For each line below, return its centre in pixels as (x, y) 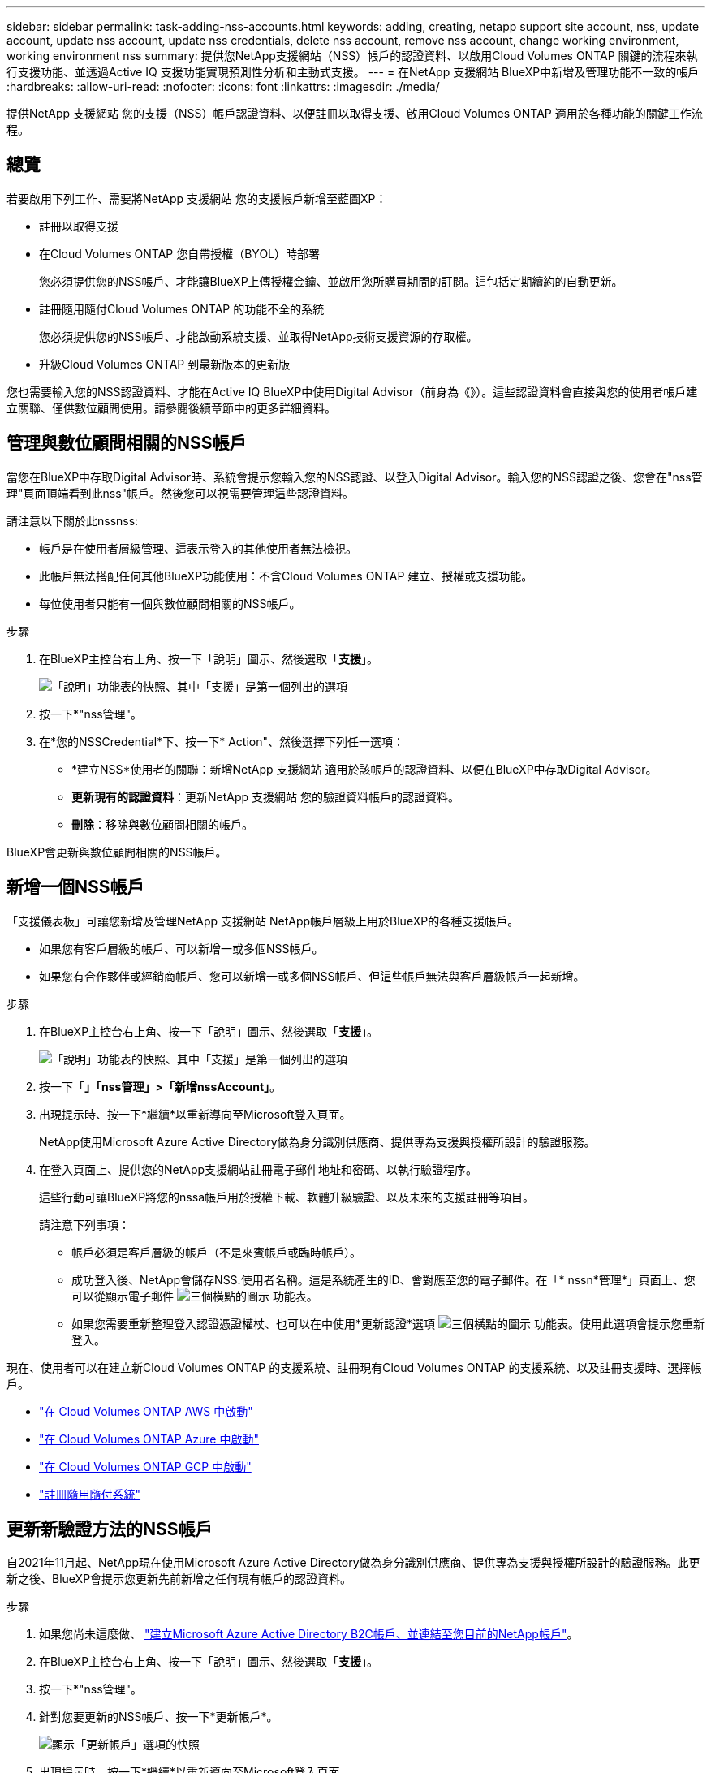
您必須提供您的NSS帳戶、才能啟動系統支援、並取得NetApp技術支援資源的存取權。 (259, 336)
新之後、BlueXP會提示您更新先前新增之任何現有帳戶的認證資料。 (179, 1579)
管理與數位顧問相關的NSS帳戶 (127, 443)
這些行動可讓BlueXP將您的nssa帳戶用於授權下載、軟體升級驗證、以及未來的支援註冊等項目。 (287, 1197)
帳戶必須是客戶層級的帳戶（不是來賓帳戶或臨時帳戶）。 (216, 1252)
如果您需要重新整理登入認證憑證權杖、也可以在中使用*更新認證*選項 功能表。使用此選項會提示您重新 (388, 1323)
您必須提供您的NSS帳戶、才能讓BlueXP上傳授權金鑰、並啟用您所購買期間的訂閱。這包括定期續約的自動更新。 (331, 281)
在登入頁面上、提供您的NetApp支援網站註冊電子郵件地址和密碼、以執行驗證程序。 (259, 1169)
